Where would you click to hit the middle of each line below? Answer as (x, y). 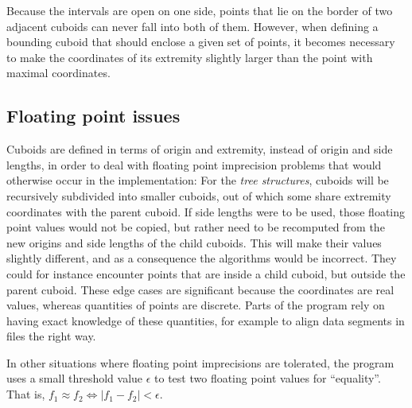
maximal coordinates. (58, 73)
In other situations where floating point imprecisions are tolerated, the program (200, 362)
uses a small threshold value (75, 378)
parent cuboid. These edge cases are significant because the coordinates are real (200, 289)
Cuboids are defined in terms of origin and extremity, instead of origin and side (200, 149)
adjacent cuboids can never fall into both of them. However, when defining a (192, 26)
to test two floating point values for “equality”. (268, 378)
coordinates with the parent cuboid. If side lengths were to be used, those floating (206, 211)
